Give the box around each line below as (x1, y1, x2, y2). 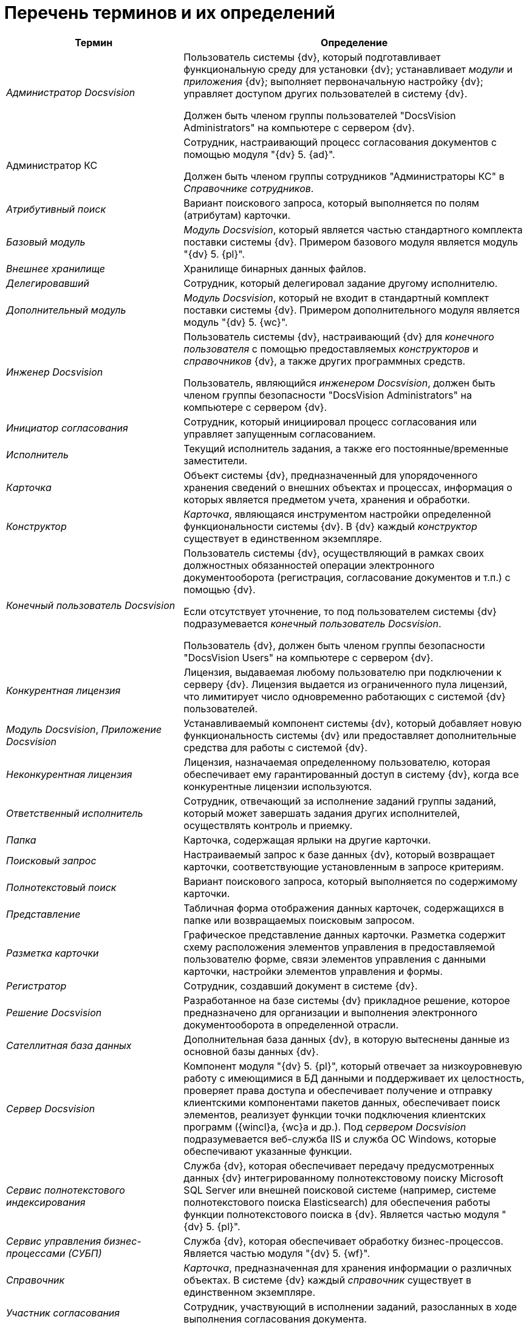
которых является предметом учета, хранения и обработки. (183, 493, 470, 506)
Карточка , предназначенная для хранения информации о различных (183, 1261, 512, 1274)
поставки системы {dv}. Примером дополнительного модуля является (183, 303, 520, 316)
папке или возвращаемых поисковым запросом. (183, 914, 415, 926)
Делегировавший (6, 277, 89, 289)
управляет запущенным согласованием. (183, 427, 376, 440)
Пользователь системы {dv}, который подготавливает (183, 50, 441, 63)
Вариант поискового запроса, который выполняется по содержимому (183, 875, 517, 887)
